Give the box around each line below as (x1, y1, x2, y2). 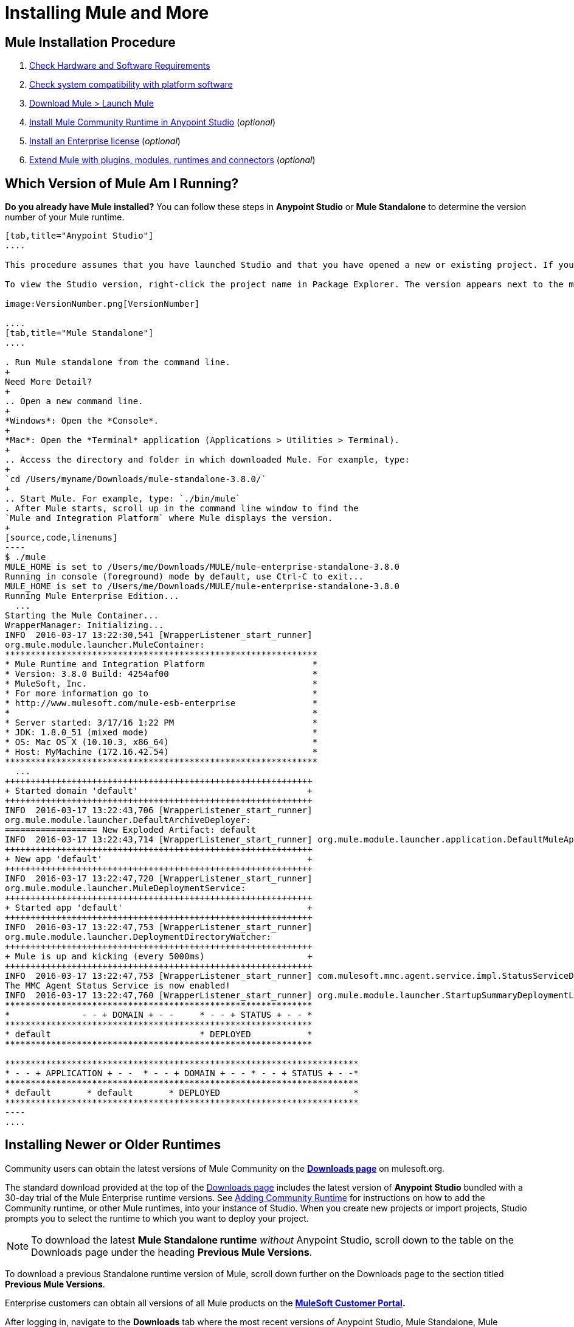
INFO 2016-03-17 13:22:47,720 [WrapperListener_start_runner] (5, 874, 313, 884)
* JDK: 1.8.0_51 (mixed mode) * (5, 727, 318, 738)
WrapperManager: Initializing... (5, 620, 164, 631)
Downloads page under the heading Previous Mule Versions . (31, 1245, 313, 1258)
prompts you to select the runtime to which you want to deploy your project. (5, 1213, 309, 1224)
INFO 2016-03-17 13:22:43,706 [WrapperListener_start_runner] (5, 805, 313, 816)
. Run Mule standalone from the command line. (5, 357, 230, 368)
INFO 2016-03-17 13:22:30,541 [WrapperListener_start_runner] (5, 630, 313, 640)
